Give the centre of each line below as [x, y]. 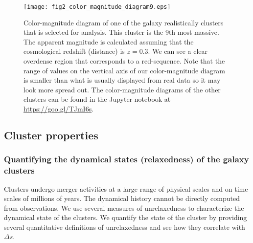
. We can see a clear [178, 51]
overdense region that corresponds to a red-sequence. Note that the [124, 61]
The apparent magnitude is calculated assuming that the [109, 41]
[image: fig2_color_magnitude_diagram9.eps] [97, 7]
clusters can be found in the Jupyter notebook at [97, 99]
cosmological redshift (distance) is [74, 51]
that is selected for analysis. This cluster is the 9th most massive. [121, 32]
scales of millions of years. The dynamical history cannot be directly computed [122, 198]
